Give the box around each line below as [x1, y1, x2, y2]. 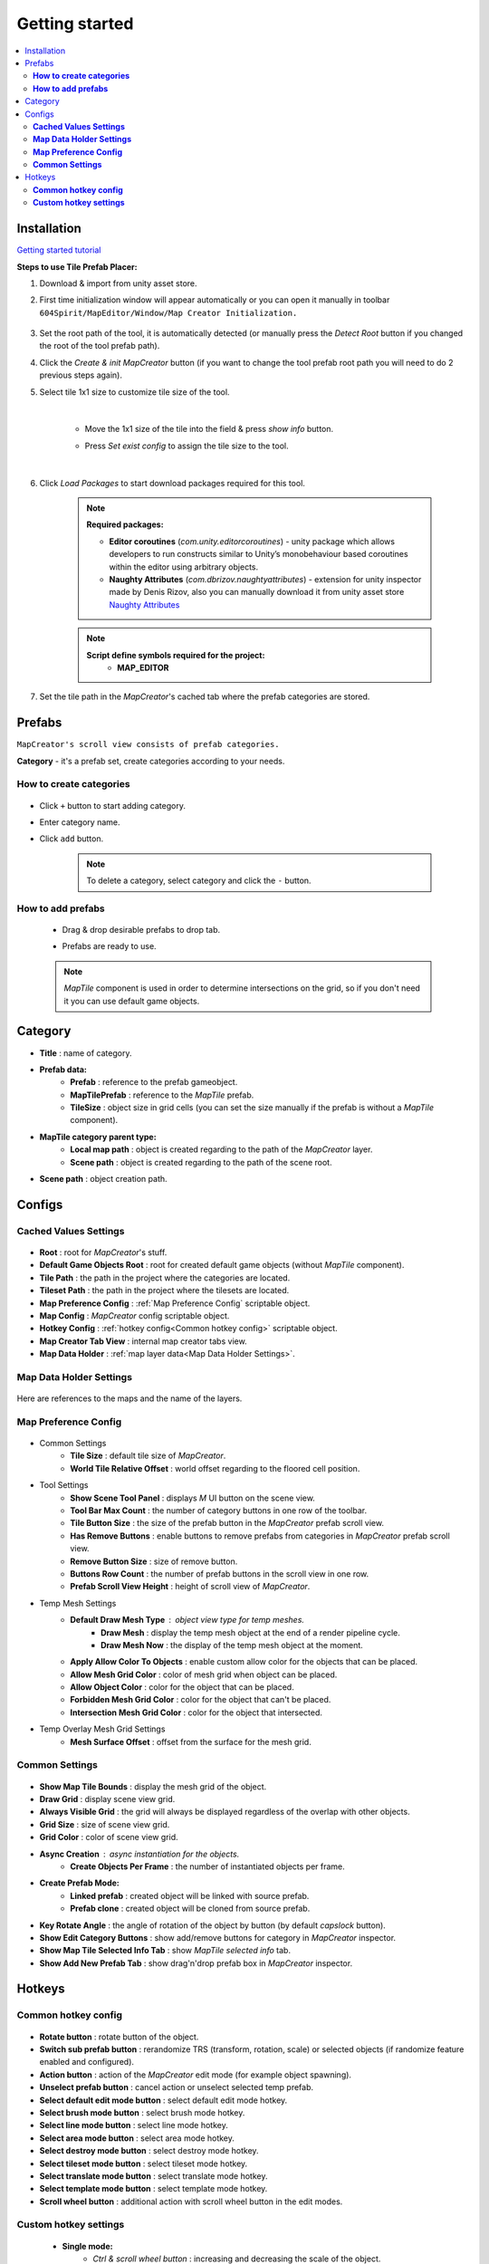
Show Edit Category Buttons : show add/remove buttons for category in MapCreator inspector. [39, 1932, 397, 1943]
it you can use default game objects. [63, 995, 200, 1006]
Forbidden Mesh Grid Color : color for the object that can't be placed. [70, 1694, 331, 1705]
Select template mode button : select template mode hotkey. [39, 2183, 268, 2194]
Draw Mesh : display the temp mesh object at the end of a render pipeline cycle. [101, 1626, 400, 1638]
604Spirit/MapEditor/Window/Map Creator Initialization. [39, 308, 298, 318]
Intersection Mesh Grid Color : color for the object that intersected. [70, 1707, 323, 1718]
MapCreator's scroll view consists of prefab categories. [16, 739, 280, 750]
